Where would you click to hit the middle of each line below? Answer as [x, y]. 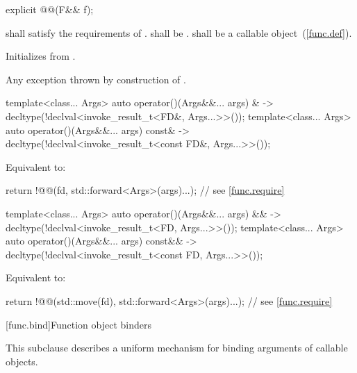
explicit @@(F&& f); [50, 9]
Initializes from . [41, 56]
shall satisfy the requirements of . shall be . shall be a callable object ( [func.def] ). [179, 32]
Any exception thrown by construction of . [96, 79]
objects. [22, 361]
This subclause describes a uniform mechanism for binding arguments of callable [177, 348]
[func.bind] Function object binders [79, 324]
